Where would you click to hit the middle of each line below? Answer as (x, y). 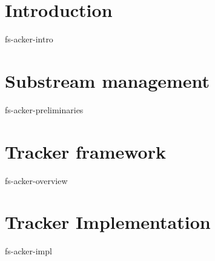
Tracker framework (85, 151)
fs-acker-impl (28, 251)
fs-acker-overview (36, 180)
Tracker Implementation (108, 222)
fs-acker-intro (29, 39)
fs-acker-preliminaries (44, 109)
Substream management (107, 80)
